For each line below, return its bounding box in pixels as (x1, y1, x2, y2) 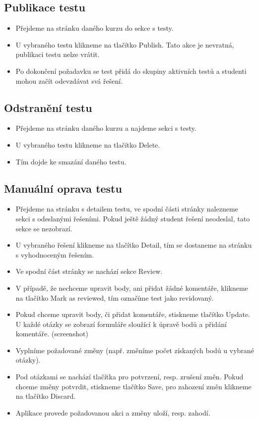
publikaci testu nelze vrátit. (15, 49, 100, 59)
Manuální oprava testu (4, 180, 122, 196)
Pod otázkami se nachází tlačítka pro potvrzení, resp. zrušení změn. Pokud (15, 371, 244, 382)
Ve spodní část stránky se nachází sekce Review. (15, 266, 163, 276)
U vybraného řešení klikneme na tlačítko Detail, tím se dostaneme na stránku (15, 240, 252, 250)
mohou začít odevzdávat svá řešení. (15, 75, 123, 86)
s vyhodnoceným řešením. (15, 249, 94, 260)
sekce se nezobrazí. (15, 223, 72, 233)
